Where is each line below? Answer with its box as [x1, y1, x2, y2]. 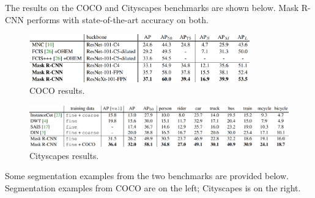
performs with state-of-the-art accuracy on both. [26, 13, 209, 26]
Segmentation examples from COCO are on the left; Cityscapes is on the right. [5, 182, 301, 194]
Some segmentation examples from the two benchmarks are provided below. [5, 169, 289, 182]
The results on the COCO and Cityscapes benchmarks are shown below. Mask [5, 1, 299, 13]
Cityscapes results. [29, 149, 99, 161]
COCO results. [29, 84, 85, 97]
